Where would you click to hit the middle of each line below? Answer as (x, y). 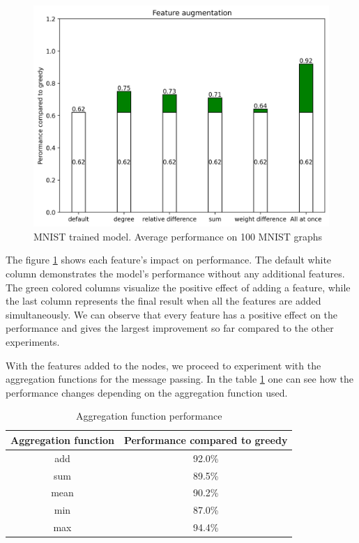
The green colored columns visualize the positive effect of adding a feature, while (178, 287)
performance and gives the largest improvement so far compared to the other (170, 328)
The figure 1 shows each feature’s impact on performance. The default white (169, 260)
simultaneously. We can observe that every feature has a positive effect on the (172, 314)
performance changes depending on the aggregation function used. (147, 392)
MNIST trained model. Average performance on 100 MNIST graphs (178, 236)
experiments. (33, 341)
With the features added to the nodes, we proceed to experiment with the (163, 365)
